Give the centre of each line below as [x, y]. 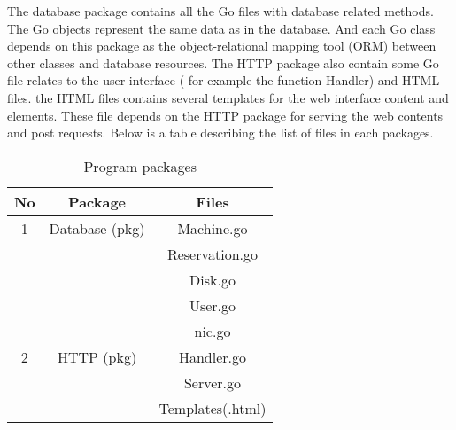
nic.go [213, 331]
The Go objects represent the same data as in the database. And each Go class [221, 28]
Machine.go [213, 228]
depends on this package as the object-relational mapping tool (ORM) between [222, 46]
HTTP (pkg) [97, 356]
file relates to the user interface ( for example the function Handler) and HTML [224, 80]
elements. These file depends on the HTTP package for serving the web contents [225, 115]
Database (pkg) [97, 228]
